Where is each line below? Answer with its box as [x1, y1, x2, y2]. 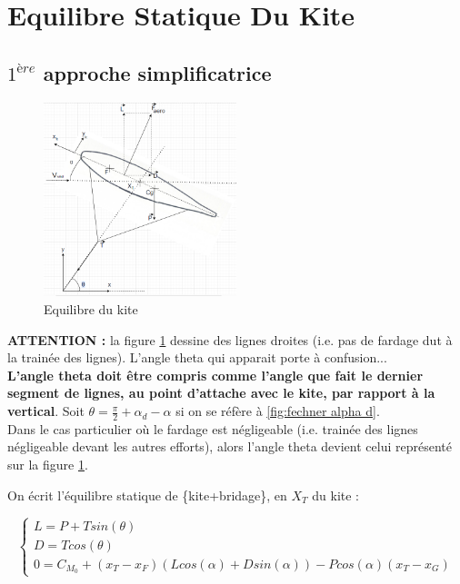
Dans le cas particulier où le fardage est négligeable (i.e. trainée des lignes [7, 419, 418, 438]
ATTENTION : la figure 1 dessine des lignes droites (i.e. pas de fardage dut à [7, 330, 453, 349]
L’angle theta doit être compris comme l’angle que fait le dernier [7, 365, 424, 384]
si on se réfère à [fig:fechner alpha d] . [175, 401, 380, 421]
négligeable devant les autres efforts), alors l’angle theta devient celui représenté [7, 437, 452, 456]
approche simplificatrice [43, 58, 272, 86]
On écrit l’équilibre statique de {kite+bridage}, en [7, 485, 287, 504]
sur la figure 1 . [7, 455, 88, 474]
